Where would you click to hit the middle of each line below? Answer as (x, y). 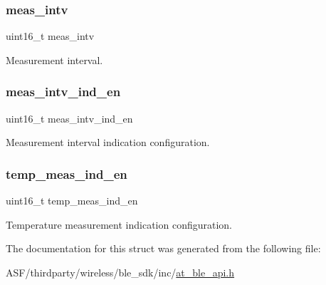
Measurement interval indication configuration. (108, 142)
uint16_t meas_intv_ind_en (69, 118)
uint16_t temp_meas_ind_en (72, 201)
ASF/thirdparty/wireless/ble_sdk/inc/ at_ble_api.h (120, 272)
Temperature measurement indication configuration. (119, 224)
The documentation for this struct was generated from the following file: (163, 248)
